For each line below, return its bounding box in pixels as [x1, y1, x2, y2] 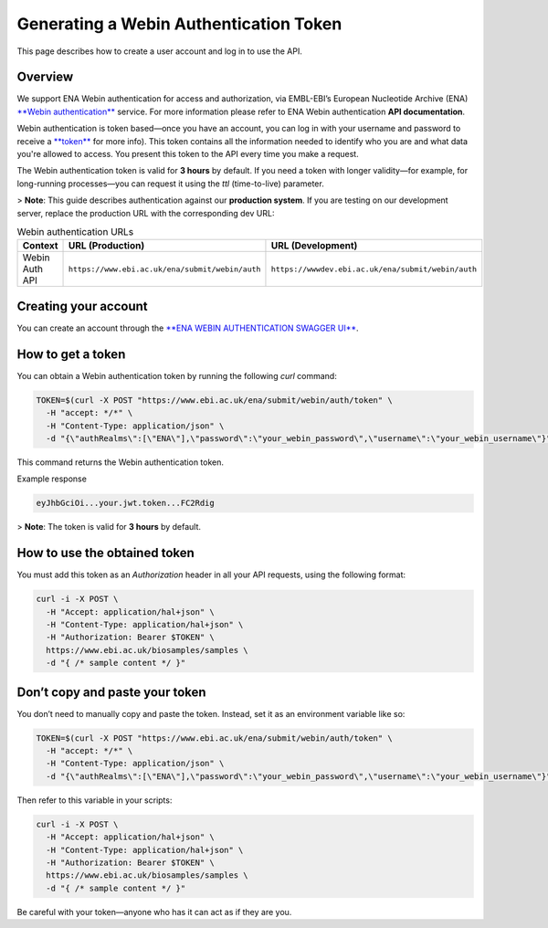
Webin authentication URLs [16, 226, 134, 238]
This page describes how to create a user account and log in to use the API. [16, 46, 303, 57]
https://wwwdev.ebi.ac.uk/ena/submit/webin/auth [270, 264, 478, 274]
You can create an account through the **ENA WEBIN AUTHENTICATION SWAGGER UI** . [16, 322, 360, 333]
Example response [16, 473, 87, 484]
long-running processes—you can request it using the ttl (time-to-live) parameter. [16, 178, 324, 189]
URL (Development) [270, 239, 358, 252]
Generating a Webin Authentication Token [16, 14, 342, 34]
